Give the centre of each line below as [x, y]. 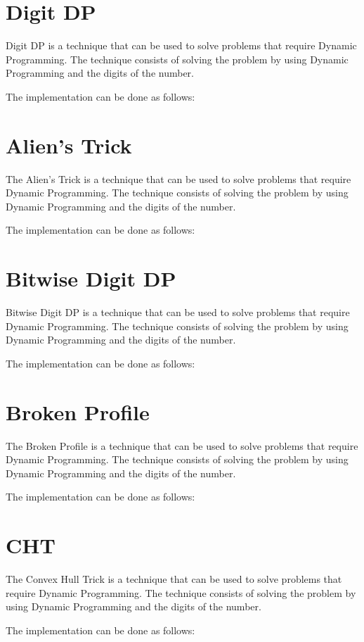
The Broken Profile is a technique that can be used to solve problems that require [182, 445]
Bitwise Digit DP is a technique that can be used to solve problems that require [178, 312]
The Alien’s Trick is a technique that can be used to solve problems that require [178, 178]
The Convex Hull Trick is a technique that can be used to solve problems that [174, 579]
